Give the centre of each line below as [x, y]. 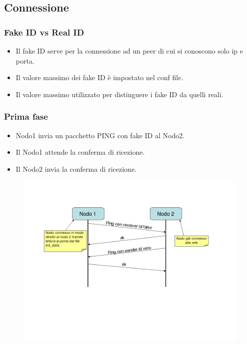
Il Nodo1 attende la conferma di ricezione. [80, 152]
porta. [25, 60]
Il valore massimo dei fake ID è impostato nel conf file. [99, 77]
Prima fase [26, 116]
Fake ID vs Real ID [44, 32]
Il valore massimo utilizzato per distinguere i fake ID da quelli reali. [119, 94]
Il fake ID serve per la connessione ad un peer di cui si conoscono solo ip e [129, 51]
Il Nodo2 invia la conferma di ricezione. [76, 168]
